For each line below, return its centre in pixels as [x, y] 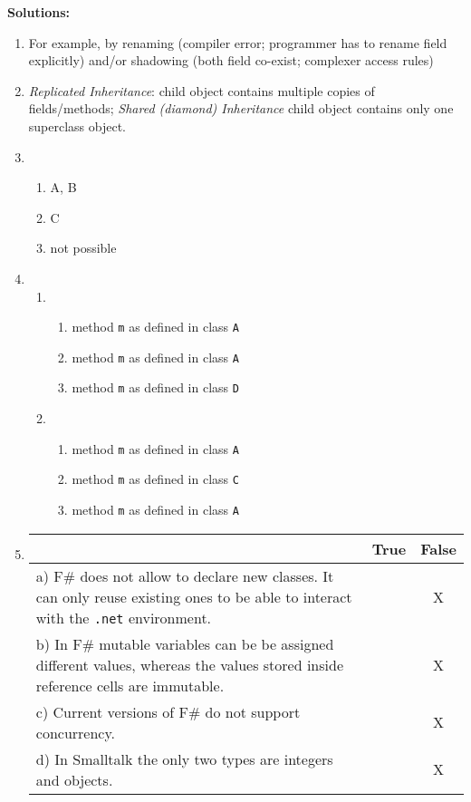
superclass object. [77, 126]
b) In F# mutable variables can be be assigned [185, 643]
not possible [83, 248]
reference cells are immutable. [130, 685]
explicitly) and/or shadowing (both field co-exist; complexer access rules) [231, 60]
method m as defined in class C [155, 479]
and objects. [74, 779]
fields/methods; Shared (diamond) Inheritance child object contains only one [241, 108]
